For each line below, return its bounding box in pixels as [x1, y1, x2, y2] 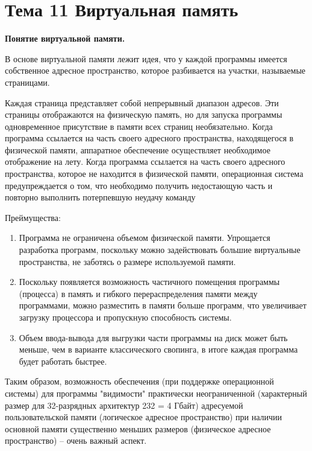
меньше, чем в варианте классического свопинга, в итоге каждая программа [19, 343, 298, 356]
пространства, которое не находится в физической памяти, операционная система [5, 167, 304, 180]
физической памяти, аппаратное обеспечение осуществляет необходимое [5, 143, 270, 156]
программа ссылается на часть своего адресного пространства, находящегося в [5, 132, 294, 144]
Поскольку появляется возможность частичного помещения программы [19, 275, 280, 288]
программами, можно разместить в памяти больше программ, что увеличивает [19, 299, 307, 312]
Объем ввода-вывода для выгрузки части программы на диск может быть [19, 331, 288, 344]
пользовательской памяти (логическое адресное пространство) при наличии [5, 411, 282, 423]
